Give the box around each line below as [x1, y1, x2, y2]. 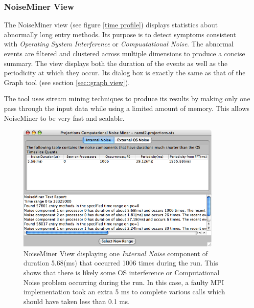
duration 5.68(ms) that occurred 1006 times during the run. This [23, 258, 218, 268]
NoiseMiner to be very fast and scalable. [4, 112, 125, 123]
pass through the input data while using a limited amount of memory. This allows [4, 103, 250, 113]
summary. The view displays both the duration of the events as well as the [4, 58, 228, 68]
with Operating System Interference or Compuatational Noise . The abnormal [4, 39, 234, 49]
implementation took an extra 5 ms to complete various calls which [23, 286, 225, 297]
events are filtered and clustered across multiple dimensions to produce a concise [4, 48, 245, 58]
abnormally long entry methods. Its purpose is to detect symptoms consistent [4, 29, 236, 39]
